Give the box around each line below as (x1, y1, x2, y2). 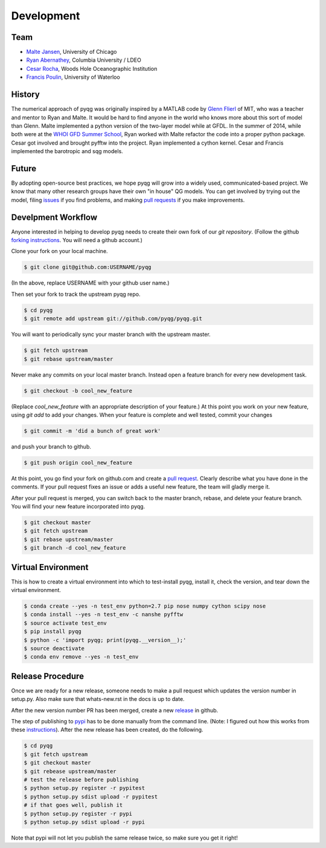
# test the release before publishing (24, 777, 139, 783)
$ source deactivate (24, 645, 85, 652)
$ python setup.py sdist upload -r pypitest (24, 793, 158, 800)
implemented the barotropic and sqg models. (11, 148, 123, 155)
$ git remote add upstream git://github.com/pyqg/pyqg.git (24, 315, 202, 322)
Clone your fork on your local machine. (11, 248, 108, 255)
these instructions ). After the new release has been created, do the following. (11, 726, 203, 734)
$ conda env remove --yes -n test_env (24, 654, 139, 660)
